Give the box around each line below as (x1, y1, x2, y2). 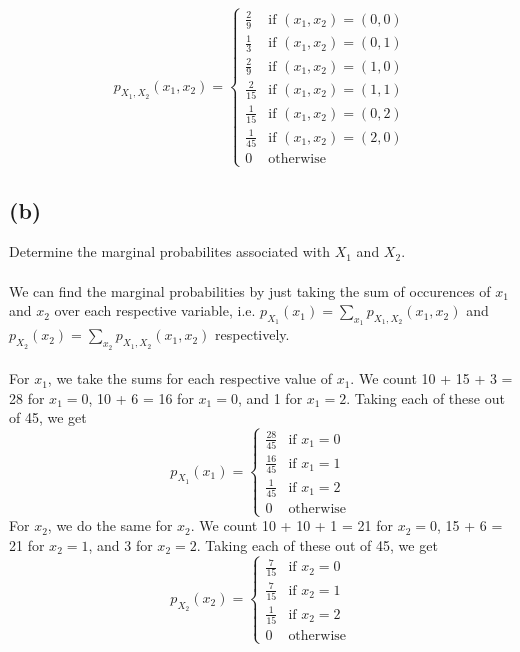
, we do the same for (47, 515, 173, 536)
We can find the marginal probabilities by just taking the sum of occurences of (9, 280, 491, 301)
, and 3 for (88, 534, 153, 555)
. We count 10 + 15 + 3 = (350, 368, 513, 389)
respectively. (215, 324, 290, 345)
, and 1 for (237, 387, 303, 408)
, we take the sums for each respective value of (47, 368, 332, 389)
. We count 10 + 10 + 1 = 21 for (190, 515, 393, 536)
